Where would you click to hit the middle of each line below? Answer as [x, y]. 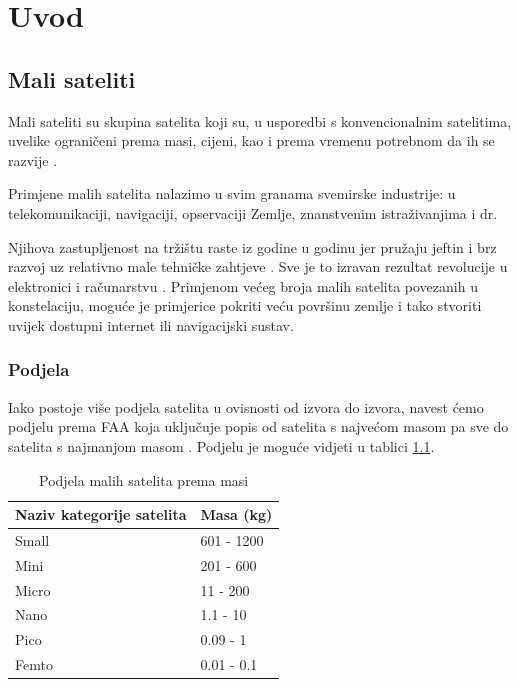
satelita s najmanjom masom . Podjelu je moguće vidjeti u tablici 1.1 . [221, 445]
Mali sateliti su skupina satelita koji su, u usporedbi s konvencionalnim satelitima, [260, 120]
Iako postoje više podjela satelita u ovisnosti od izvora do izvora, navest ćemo [246, 406]
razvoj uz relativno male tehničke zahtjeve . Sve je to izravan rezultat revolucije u [258, 266]
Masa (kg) [236, 514]
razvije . [33, 159]
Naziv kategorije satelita [101, 514]
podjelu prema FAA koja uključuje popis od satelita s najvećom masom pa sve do [258, 426]
